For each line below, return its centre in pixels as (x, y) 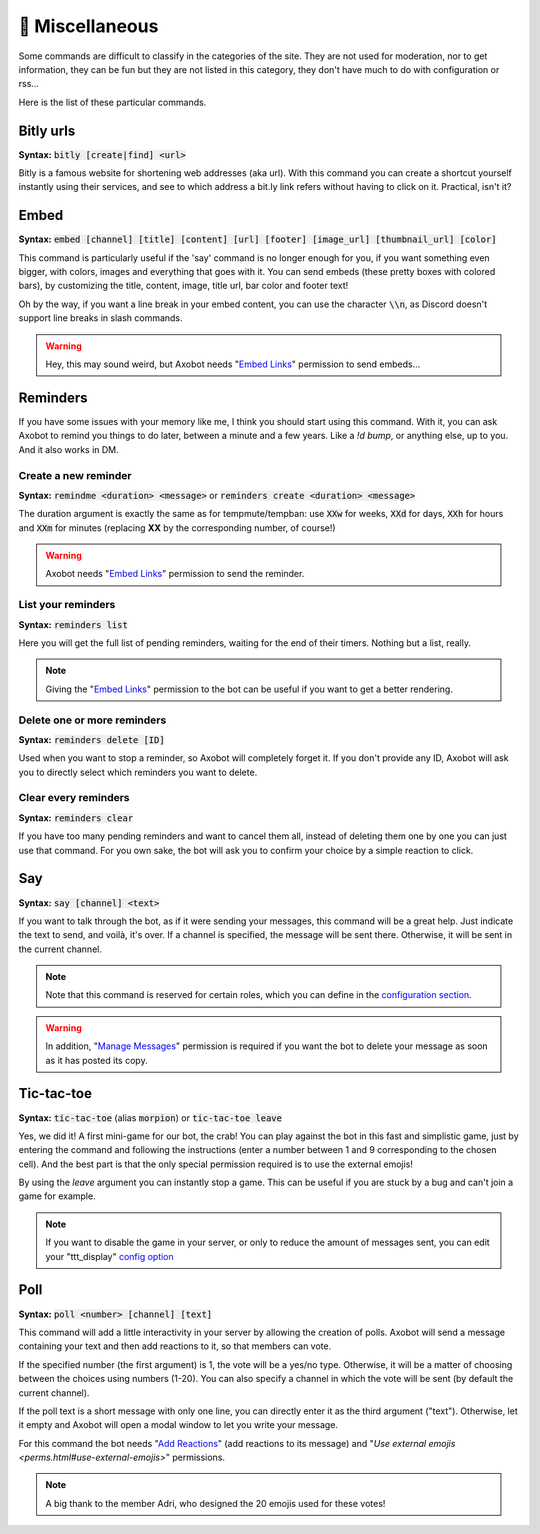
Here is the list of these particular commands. (112, 102)
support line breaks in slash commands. (101, 318)
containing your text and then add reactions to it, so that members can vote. (175, 1346)
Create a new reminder (75, 475)
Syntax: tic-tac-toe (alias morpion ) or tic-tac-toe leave (150, 1117)
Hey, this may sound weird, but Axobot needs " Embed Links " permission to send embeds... (233, 364)
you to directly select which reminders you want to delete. (138, 772)
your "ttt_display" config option (109, 1256)
